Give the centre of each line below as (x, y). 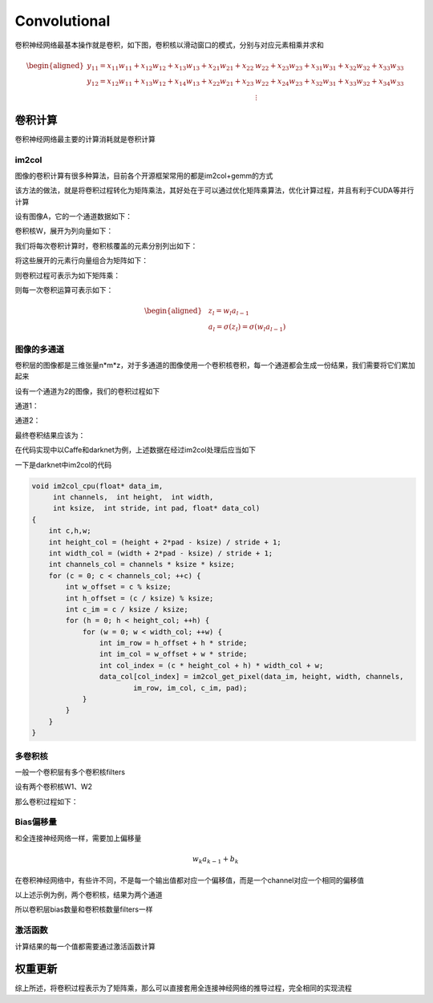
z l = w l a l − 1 (229, 311)
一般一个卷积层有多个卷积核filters (70, 772)
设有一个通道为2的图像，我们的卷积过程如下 (87, 391)
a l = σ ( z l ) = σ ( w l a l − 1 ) (247, 327)
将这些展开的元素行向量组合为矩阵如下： (81, 261)
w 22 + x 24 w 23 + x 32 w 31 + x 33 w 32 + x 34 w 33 (330, 83)
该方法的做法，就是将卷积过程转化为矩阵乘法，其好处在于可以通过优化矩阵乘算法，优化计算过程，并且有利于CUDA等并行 (214, 190)
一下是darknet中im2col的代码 (63, 464)
